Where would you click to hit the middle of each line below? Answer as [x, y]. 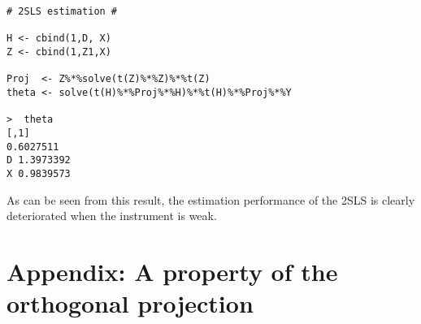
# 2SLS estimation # [62, 11]
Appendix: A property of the [172, 271]
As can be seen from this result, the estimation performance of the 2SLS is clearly [211, 199]
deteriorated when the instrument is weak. [112, 216]
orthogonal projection [130, 303]
